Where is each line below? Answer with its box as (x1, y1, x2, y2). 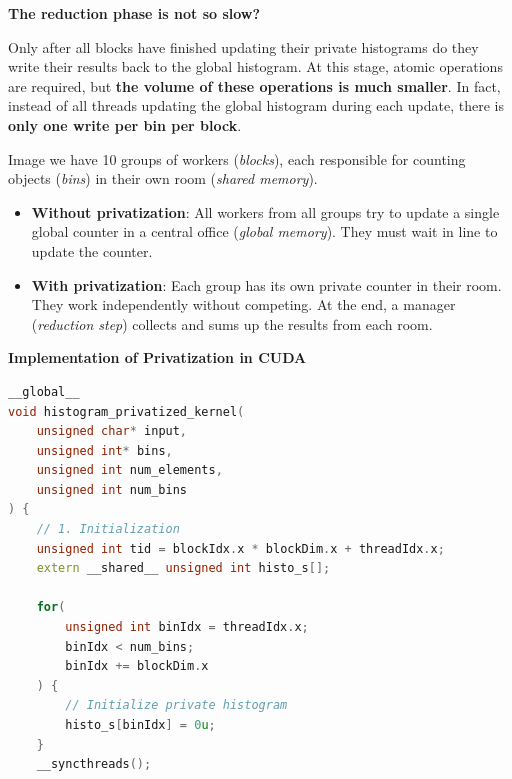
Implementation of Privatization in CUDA (8, 347, 307, 368)
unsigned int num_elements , (36, 463, 223, 478)
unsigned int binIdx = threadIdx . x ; (65, 620, 309, 635)
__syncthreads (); (36, 757, 152, 772)
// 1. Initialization (36, 522, 180, 537)
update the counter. (31, 240, 153, 261)
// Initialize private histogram (65, 698, 288, 713)
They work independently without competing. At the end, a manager (31, 294, 456, 315)
